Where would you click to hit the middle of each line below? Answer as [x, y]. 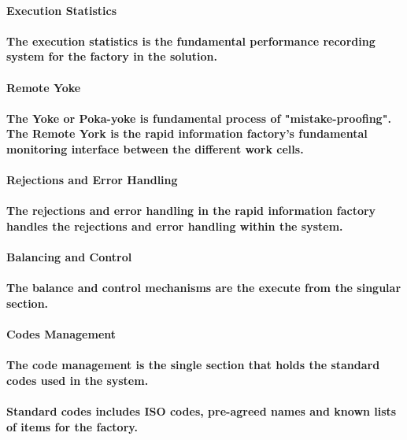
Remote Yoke [44, 87]
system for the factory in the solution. [112, 56]
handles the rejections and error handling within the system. [175, 226]
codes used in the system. [78, 380]
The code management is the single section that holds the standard [193, 365]
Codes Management [61, 334]
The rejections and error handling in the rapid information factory [191, 211]
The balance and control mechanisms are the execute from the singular [204, 288]
